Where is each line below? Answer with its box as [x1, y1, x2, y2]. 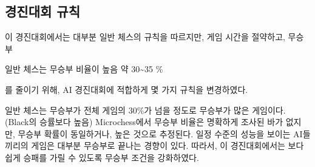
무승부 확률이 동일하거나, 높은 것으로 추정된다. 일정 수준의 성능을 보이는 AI [18, 127, 303, 140]
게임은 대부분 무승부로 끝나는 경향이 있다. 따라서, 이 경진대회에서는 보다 [31, 139, 304, 152]
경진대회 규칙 [5, 2, 80, 21]
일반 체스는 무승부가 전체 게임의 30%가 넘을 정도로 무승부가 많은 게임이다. [5, 103, 286, 116]
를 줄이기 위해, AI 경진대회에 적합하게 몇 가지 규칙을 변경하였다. [5, 83, 248, 95]
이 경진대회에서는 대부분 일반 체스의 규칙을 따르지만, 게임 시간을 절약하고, [5, 30, 285, 43]
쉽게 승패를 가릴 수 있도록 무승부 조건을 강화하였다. [5, 151, 199, 163]
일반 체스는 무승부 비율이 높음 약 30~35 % [5, 63, 163, 75]
